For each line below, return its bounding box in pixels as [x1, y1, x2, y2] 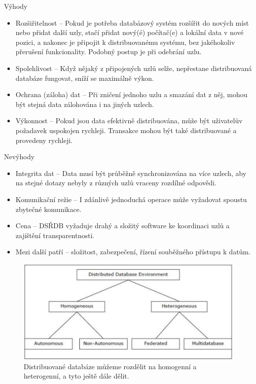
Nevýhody [4, 151, 35, 162]
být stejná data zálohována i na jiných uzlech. [15, 99, 154, 109]
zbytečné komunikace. [15, 204, 81, 214]
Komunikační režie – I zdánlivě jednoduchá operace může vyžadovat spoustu [15, 194, 247, 204]
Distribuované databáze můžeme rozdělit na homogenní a [24, 361, 197, 371]
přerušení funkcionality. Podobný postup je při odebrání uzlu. [15, 46, 202, 57]
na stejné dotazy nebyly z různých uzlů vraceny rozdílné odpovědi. [15, 177, 217, 188]
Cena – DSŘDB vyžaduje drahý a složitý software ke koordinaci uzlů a [15, 220, 230, 231]
